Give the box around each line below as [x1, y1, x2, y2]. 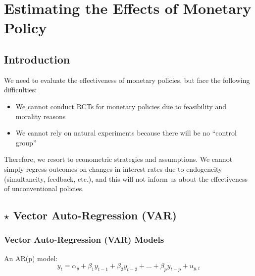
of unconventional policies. [4, 183, 84, 194]
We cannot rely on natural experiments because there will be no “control [15, 128, 237, 138]
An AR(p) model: [4, 253, 57, 263]
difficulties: [4, 84, 37, 95]
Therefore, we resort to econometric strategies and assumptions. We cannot [4, 154, 233, 164]
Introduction [4, 51, 70, 67]
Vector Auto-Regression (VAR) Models [4, 233, 164, 246]
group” [15, 137, 37, 147]
